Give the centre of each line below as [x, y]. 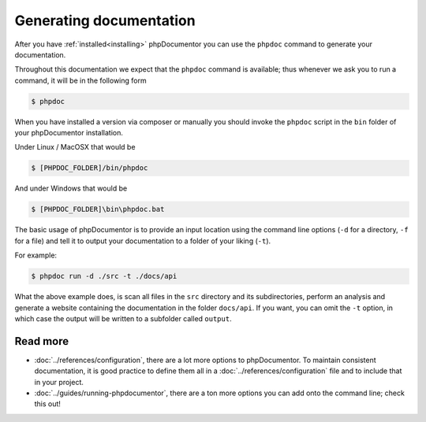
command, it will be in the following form [80, 80]
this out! [47, 404]
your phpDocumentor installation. [69, 133]
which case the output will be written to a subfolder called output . [123, 318]
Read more [42, 341]
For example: [36, 255]
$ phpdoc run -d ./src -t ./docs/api [104, 276]
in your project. [59, 382]
